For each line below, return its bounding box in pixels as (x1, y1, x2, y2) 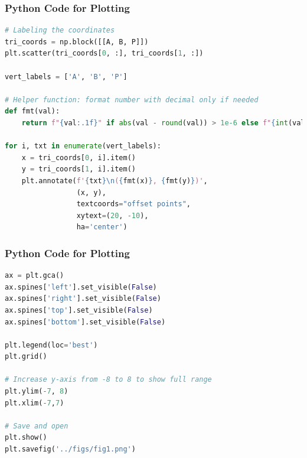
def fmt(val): (5, 107, 60, 116)
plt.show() (5, 433, 47, 442)
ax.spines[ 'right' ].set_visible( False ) (5, 294, 161, 303)
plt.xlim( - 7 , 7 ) (5, 398, 64, 407)
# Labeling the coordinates (5, 26, 115, 35)
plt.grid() (5, 352, 47, 361)
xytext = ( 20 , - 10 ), (76, 211, 149, 220)
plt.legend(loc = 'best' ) (5, 340, 98, 349)
